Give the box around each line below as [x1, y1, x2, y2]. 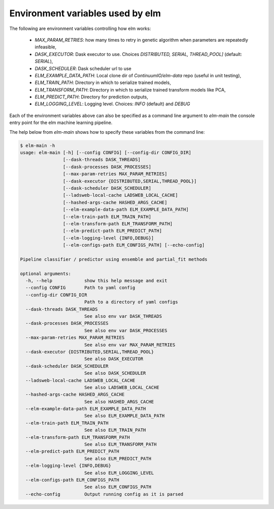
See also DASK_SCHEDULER [84, 370, 146, 376]
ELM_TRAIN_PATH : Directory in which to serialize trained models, [35, 79, 171, 86]
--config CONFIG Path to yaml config [25, 285, 135, 291]
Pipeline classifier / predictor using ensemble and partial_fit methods [20, 256, 208, 262]
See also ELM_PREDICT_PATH [84, 456, 152, 461]
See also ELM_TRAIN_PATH [84, 427, 146, 433]
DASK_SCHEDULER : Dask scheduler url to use [35, 65, 132, 71]
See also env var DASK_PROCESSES [84, 327, 167, 333]
